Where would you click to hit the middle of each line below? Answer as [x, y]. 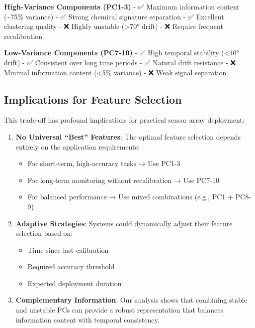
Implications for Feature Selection [93, 99]
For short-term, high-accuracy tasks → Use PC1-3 [104, 163]
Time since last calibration [68, 249]
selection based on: [44, 233]
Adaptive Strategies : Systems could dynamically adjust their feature [124, 223]
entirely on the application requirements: [78, 146]
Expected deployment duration [75, 283]
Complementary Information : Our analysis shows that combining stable [131, 300]
